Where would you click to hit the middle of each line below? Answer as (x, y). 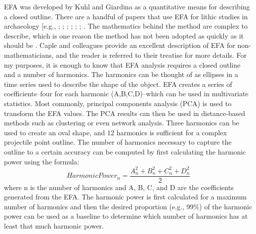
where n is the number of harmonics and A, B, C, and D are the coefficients (119, 187)
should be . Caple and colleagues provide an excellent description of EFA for (120, 45)
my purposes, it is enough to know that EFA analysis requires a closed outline (122, 64)
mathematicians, (29, 55)
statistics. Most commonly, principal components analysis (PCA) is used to (118, 103)
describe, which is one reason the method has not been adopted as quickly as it (124, 35)
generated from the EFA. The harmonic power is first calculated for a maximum (126, 197)
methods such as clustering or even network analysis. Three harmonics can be (122, 123)
